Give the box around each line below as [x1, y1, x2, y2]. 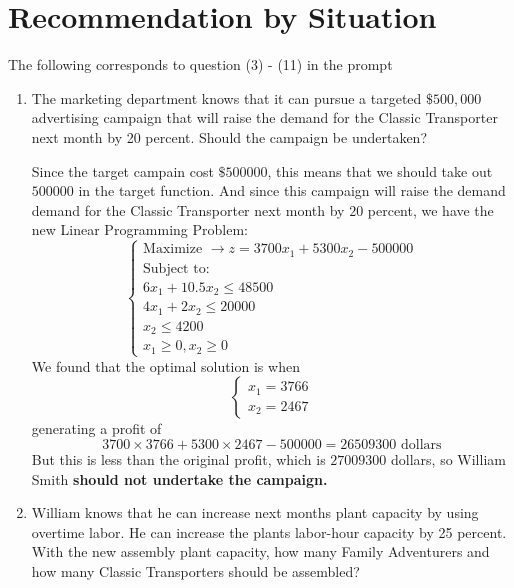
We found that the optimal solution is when [31, 355, 300, 376]
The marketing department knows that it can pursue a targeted [31, 87, 422, 108]
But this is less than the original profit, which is [31, 449, 326, 470]
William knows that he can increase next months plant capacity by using [31, 502, 479, 523]
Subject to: [143, 261, 210, 276]
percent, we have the [367, 199, 494, 220]
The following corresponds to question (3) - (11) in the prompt [8, 54, 393, 75]
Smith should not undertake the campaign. [31, 468, 328, 489]
